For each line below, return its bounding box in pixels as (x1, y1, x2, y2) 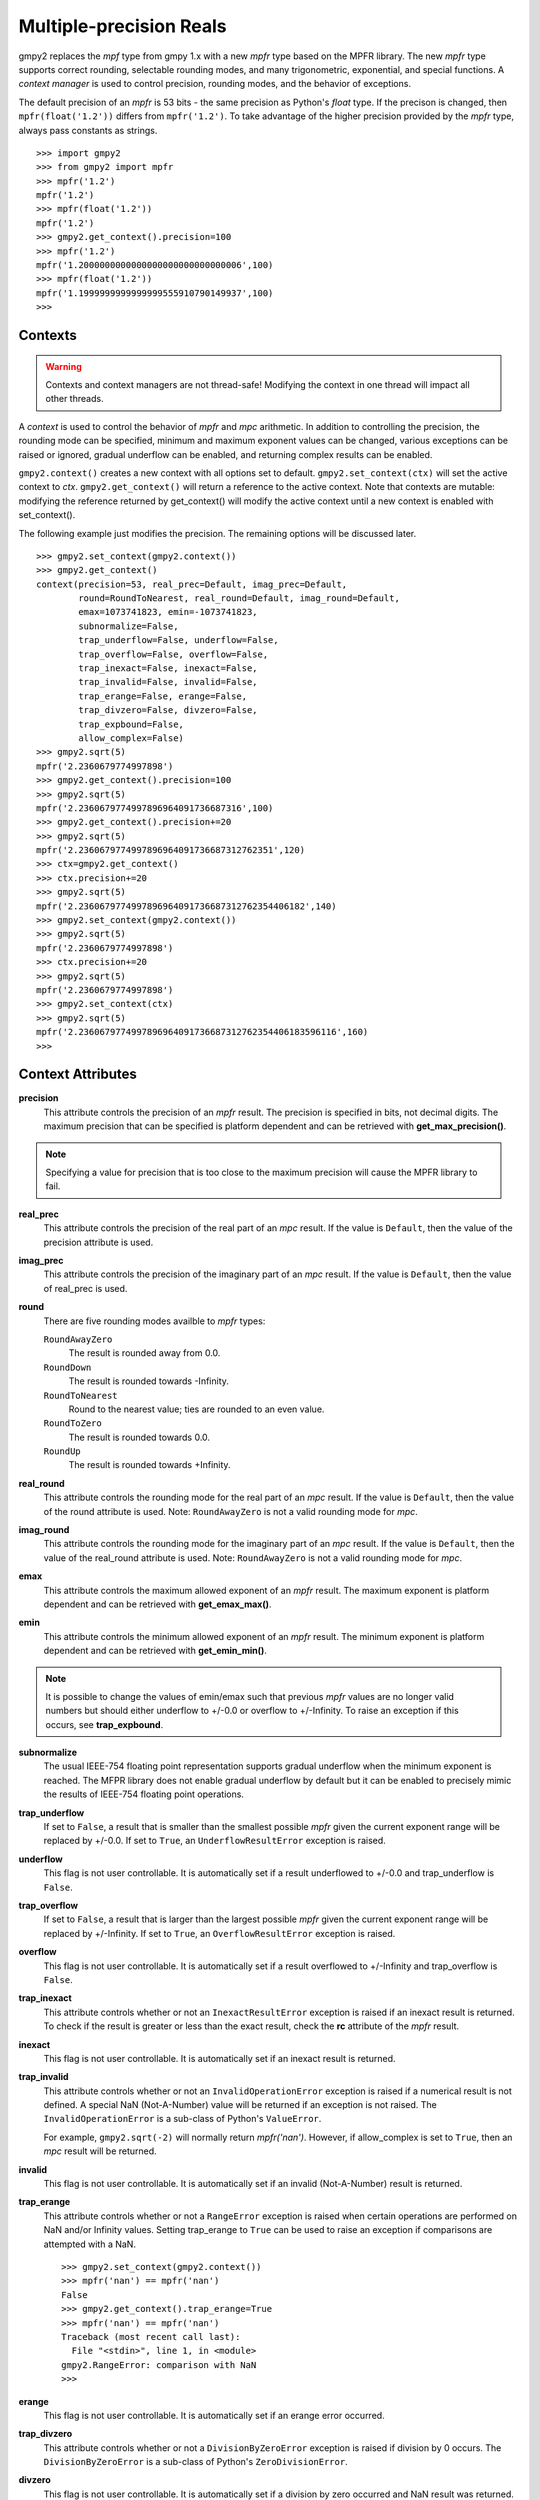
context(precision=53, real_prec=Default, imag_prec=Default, (36, 578, 348, 590)
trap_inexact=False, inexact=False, (78, 663, 259, 674)
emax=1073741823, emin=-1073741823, (78, 606, 259, 618)
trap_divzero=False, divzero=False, (78, 705, 259, 716)
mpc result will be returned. (43, 2145, 157, 2157)
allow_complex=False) (78, 732, 185, 744)
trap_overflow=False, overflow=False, (78, 648, 269, 660)
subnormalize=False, (78, 620, 179, 632)
